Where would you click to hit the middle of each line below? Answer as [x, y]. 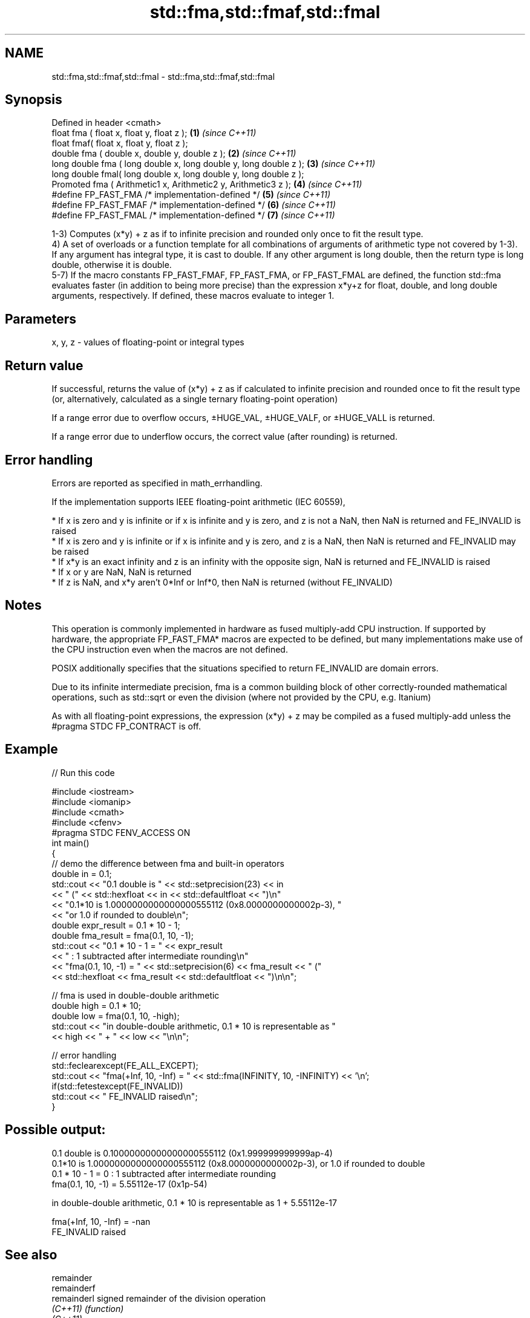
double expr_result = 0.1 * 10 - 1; [116, 925]
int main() [70, 843]
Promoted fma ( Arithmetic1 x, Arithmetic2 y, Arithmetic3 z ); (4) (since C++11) [207, 184]
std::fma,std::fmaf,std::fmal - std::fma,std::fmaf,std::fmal [163, 76]
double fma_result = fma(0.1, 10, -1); [123, 935]
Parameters [41, 319]
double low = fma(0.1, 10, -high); [116, 1016]
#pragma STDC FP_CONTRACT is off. [126, 726]
